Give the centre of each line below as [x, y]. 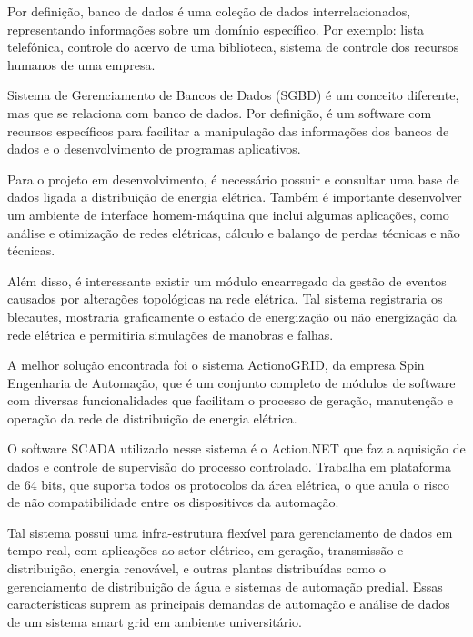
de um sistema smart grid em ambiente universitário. [155, 621]
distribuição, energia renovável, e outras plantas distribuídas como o [196, 568]
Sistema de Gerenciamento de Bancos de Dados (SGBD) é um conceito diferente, [233, 95]
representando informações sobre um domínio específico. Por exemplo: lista [216, 29]
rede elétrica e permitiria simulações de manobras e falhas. [171, 334]
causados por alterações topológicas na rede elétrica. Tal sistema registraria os [225, 299]
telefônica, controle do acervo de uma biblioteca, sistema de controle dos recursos [233, 47]
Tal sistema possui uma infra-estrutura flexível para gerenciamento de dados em [230, 532]
